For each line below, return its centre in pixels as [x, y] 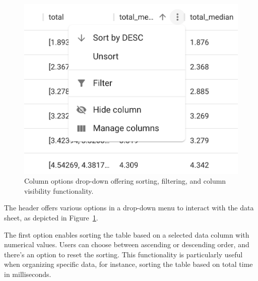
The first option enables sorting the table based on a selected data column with [127, 234]
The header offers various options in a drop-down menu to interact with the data [129, 208]
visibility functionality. [59, 190]
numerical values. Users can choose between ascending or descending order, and [127, 244]
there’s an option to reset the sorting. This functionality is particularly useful [123, 254]
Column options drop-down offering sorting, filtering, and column [125, 181]
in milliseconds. [28, 274]
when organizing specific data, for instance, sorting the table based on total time [128, 264]
